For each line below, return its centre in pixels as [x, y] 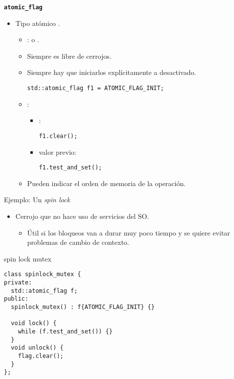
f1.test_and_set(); [70, 168]
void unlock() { [37, 348]
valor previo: [58, 152]
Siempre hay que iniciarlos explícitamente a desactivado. [112, 72]
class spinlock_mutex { [43, 274]
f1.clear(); [58, 136]
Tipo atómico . [38, 23]
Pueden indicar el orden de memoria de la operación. [106, 183]
